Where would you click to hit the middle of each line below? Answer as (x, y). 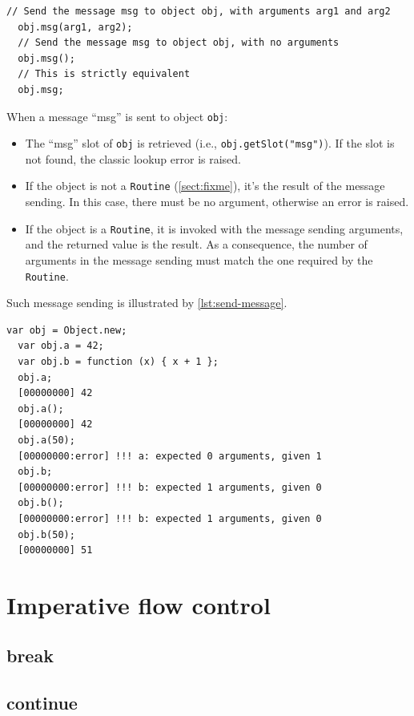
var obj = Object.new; (67, 330)
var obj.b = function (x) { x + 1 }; (118, 362)
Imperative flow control (139, 604)
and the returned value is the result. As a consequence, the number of (196, 244)
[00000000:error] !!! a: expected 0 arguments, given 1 (170, 456)
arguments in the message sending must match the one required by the (199, 259)
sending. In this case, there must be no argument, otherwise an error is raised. (217, 202)
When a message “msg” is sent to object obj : (117, 116)
